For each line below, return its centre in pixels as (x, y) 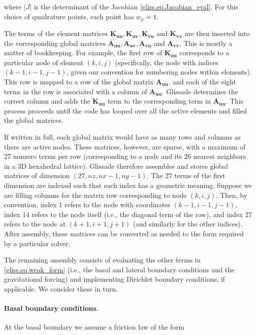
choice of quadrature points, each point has (69, 16)
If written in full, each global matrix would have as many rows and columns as (123, 136)
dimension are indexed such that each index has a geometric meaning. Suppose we (128, 185)
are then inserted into (217, 33)
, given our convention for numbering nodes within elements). (159, 72)
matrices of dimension (37, 175)
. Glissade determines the (200, 91)
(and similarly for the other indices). (188, 224)
